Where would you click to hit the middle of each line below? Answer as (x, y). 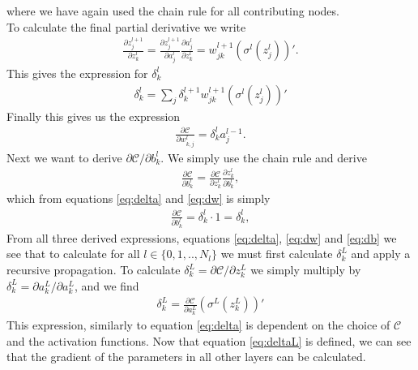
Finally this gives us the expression (94, 116)
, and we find (107, 285)
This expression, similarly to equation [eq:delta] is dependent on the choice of (198, 325)
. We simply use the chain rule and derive (264, 157)
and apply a (381, 254)
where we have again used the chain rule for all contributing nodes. (173, 11)
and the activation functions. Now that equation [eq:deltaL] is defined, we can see (209, 340)
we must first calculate (277, 254)
